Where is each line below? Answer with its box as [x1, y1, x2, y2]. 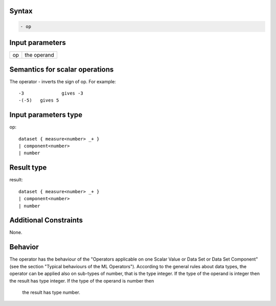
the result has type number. [22, 289, 80, 295]
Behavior [9, 243, 39, 251]
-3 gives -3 [18, 90, 84, 97]
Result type [9, 163, 47, 172]
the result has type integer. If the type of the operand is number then [9, 277, 154, 284]
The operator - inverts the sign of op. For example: [9, 78, 116, 84]
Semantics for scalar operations [9, 65, 114, 74]
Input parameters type [9, 110, 83, 120]
